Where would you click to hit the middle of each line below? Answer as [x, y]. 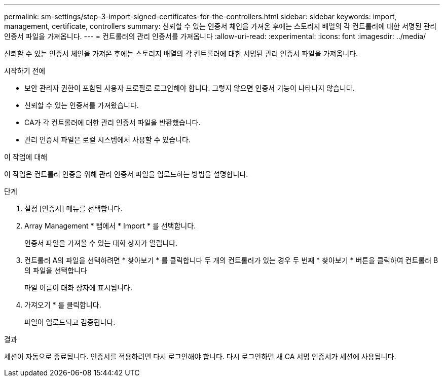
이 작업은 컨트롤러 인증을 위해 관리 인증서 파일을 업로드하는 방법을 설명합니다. [126, 174]
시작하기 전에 [25, 71]
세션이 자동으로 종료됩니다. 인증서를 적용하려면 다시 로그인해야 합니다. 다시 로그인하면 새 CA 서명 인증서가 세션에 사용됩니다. [200, 356]
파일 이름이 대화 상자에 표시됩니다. [78, 288]
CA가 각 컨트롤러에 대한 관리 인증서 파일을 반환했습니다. [113, 122]
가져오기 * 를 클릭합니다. [63, 305]
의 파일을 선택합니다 [56, 270]
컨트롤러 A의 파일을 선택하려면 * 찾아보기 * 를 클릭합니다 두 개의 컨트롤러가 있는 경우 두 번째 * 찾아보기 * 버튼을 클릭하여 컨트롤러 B [231, 260]
